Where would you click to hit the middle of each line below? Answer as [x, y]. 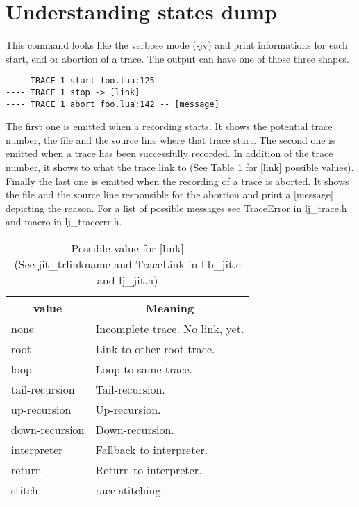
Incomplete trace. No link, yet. [170, 329]
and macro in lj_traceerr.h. [64, 222]
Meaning [170, 308]
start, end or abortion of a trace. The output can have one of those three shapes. [177, 58]
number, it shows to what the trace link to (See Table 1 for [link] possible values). [180, 167]
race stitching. [130, 490]
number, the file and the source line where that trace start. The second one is [170, 139]
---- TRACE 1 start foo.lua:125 [80, 81]
